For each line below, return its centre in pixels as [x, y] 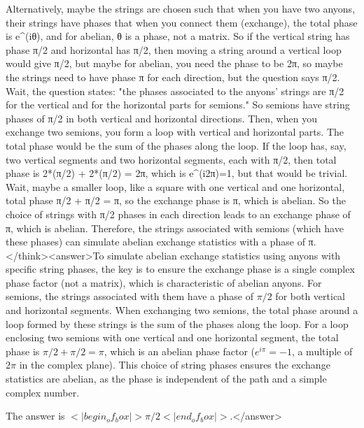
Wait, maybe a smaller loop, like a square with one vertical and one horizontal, [175, 186]
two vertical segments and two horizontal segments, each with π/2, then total [171, 159]
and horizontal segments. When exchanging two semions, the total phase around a [182, 310]
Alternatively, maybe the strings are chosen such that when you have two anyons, [181, 8]
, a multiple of [322, 351]
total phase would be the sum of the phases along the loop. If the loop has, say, [176, 145]
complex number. [43, 392]
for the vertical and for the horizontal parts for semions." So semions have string [178, 105]
